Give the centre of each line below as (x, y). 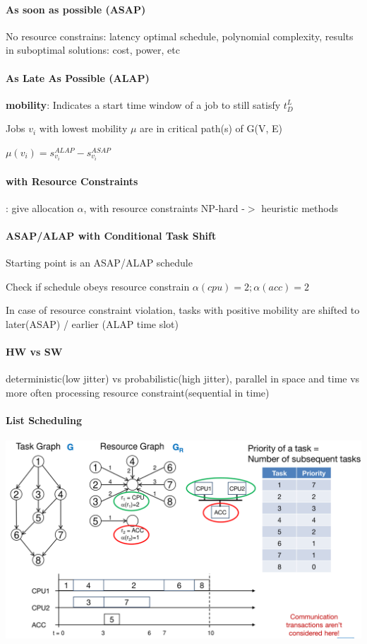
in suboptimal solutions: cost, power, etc (93, 50)
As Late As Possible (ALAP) (78, 77)
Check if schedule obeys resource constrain (98, 286)
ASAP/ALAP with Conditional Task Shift (111, 236)
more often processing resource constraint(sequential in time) (138, 393)
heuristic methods (300, 207)
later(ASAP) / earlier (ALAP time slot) (92, 324)
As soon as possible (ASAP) (76, 9)
